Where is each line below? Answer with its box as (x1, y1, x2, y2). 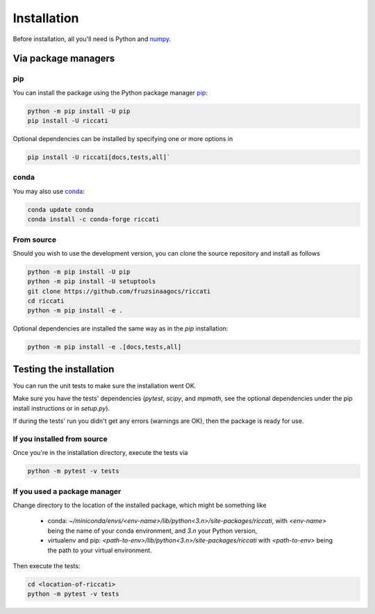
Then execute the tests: (12, 561, 81, 570)
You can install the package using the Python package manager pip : (12, 88, 208, 97)
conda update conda (27, 206, 94, 213)
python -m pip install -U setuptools (27, 278, 156, 285)
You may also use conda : (12, 187, 85, 195)
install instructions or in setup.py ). (12, 404, 110, 413)
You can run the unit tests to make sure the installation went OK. (12, 381, 197, 390)
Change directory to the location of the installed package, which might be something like (12, 501, 267, 509)
